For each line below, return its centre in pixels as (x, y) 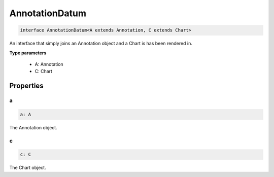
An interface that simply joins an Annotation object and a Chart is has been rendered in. (101, 44)
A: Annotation (49, 64)
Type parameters (28, 53)
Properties (26, 86)
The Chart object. (28, 168)
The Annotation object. (33, 127)
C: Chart (44, 72)
